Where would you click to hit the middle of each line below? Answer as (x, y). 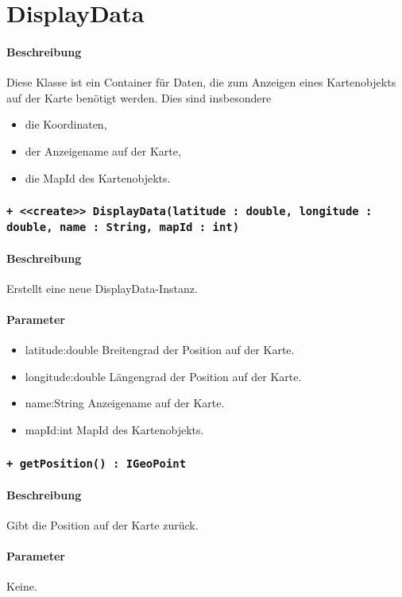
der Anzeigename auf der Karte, (103, 150)
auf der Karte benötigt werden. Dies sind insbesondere (139, 97)
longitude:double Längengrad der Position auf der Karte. (163, 376)
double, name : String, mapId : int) (123, 227)
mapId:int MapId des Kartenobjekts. (114, 429)
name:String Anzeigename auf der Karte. (125, 403)
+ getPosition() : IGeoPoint (97, 463)
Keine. (22, 586)
